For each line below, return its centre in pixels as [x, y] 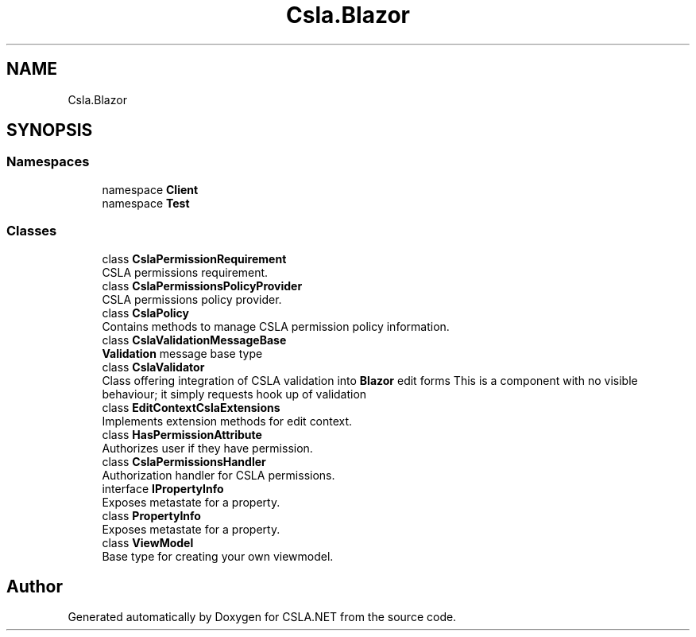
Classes [32, 231]
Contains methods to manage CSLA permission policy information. [276, 326]
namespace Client [150, 189]
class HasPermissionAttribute [182, 434]
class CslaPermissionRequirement [194, 258]
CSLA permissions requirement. [185, 272]
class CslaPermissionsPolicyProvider [202, 285]
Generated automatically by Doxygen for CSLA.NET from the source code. [262, 617]
